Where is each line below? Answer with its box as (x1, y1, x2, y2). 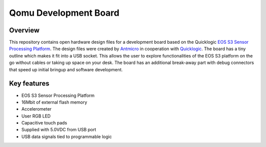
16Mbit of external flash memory (21, 99, 87, 105)
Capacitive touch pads (21, 120, 67, 126)
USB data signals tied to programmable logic (21, 133, 112, 140)
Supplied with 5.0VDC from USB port (21, 127, 97, 133)
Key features (9, 79, 49, 88)
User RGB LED (21, 113, 51, 119)
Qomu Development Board (9, 7, 120, 18)
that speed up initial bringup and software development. (9, 66, 123, 72)
